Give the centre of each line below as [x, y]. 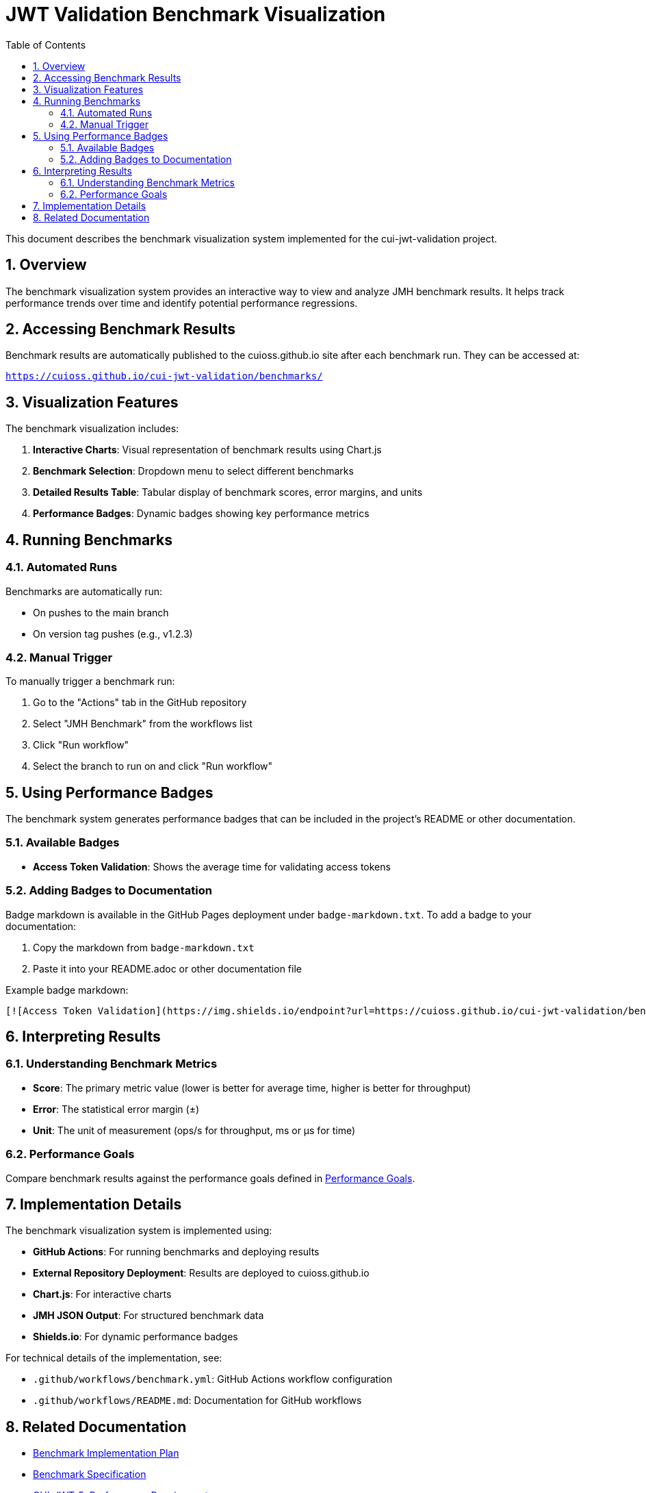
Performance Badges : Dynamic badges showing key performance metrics [201, 514]
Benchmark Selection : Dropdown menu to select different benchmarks [193, 471]
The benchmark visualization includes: [92, 429]
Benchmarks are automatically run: [84, 591]
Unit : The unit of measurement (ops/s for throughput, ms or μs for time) [194, 1130]
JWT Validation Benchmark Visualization [196, 14]
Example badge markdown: [67, 990]
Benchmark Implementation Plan [106, 1453]
